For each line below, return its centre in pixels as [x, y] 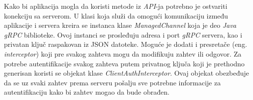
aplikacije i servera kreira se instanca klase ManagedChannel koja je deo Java [120, 25]
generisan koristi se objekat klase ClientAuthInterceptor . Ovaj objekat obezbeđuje [126, 73]
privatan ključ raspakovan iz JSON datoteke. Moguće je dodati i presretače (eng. [126, 44]
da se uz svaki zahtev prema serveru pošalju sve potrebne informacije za [112, 82]
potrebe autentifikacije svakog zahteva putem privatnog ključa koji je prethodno [124, 63]
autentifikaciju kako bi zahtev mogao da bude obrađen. [87, 92]
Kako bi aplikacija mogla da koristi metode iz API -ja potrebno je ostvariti [116, 6]
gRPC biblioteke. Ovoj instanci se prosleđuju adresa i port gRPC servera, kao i [123, 34]
